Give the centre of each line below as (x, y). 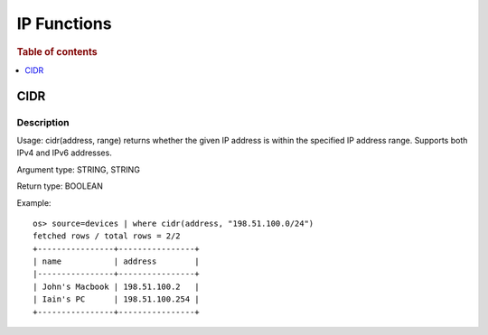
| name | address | (117, 261)
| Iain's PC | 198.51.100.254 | (117, 299)
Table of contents (57, 51)
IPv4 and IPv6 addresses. (64, 153)
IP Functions (64, 23)
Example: (34, 202)
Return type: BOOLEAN (60, 186)
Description (43, 122)
